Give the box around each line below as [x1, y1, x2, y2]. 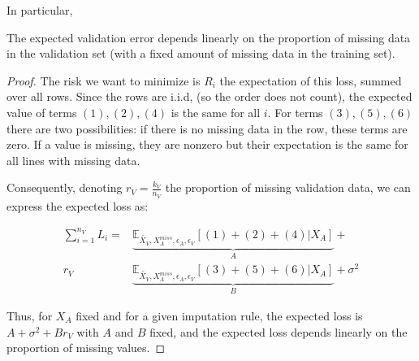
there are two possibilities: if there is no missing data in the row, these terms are [6, 120, 408, 137]
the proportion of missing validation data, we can [165, 179, 411, 196]
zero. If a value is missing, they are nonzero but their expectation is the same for [6, 136, 408, 153]
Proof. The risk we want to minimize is [6, 72, 201, 89]
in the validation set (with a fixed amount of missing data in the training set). [6, 45, 395, 62]
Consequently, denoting [6, 179, 123, 196]
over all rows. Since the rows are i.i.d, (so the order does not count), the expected [6, 88, 413, 105]
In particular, [6, 2, 73, 18]
